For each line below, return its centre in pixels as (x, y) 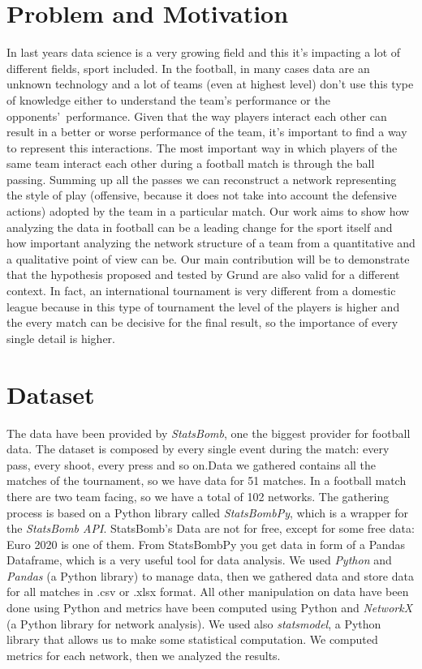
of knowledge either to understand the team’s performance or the (168, 99)
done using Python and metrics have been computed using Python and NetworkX (210, 608)
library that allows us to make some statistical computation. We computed (192, 639)
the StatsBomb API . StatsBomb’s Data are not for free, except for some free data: (211, 528)
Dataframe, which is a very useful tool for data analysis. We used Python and (199, 560)
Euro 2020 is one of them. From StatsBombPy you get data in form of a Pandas (206, 544)
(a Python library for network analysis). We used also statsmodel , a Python (194, 623)
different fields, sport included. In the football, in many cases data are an (188, 68)
